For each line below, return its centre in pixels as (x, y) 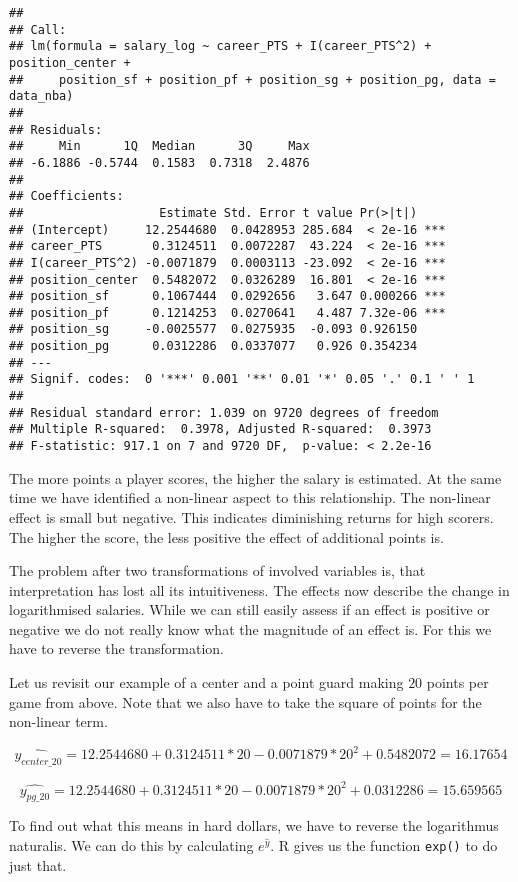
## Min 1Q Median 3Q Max (159, 146)
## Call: (38, 29)
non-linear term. (58, 721)
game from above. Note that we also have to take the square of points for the (245, 701)
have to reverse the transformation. (116, 648)
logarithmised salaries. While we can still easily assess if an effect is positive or (249, 609)
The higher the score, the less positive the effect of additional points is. (226, 536)
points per (457, 682)
